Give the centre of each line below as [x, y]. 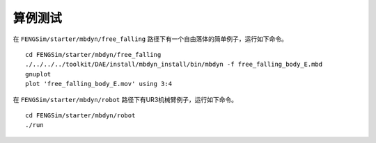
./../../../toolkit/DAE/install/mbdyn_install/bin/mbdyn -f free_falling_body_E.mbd [174, 65]
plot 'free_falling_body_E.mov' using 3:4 [99, 84]
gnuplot [38, 74]
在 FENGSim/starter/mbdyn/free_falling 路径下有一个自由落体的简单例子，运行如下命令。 [150, 39]
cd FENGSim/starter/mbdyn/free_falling [93, 54]
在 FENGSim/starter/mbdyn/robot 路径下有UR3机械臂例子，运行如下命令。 [125, 99]
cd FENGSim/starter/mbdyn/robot [80, 115]
